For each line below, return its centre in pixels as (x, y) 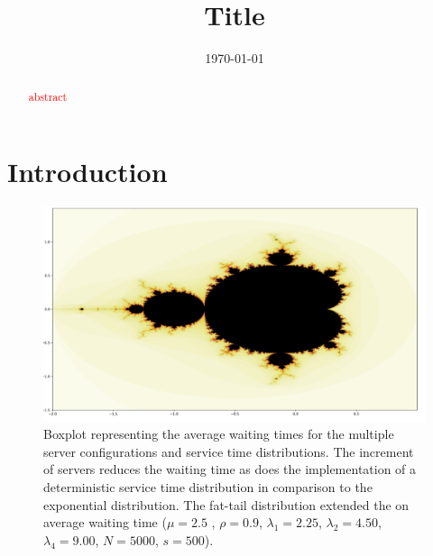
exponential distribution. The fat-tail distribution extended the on (226, 504)
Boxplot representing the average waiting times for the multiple (219, 434)
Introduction (88, 172)
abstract (48, 96)
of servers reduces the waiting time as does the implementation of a (230, 469)
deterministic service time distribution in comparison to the (208, 486)
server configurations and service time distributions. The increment (229, 451)
